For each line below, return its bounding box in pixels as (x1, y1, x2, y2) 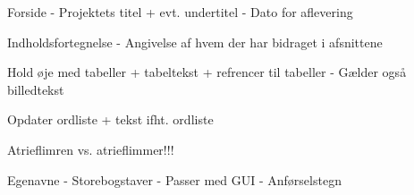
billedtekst (7, 80, 64, 98)
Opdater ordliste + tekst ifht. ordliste (7, 110, 214, 129)
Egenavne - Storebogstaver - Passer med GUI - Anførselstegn (7, 170, 342, 189)
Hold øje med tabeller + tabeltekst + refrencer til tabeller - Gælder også (7, 63, 407, 81)
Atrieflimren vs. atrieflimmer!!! (7, 140, 174, 158)
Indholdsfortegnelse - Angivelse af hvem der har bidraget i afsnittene (7, 32, 383, 51)
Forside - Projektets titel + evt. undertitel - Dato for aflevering (7, 3, 353, 21)
